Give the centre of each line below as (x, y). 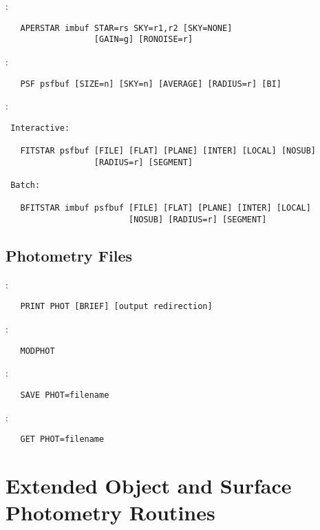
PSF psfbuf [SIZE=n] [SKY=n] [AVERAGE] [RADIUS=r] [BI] (151, 84)
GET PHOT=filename (62, 439)
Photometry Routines (110, 512)
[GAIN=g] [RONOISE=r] (143, 40)
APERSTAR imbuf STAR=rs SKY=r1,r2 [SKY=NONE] (126, 28)
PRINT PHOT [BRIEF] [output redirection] (116, 307)
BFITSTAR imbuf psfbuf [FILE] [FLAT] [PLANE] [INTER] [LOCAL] (166, 208)
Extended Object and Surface (149, 486)
